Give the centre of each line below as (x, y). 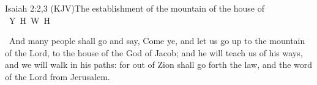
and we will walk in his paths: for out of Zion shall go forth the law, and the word (159, 65)
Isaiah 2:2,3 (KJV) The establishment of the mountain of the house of (135, 8)
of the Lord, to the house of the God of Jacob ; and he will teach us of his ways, (154, 52)
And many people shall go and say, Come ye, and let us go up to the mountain (157, 41)
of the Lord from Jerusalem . (58, 76)
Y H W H (29, 20)
